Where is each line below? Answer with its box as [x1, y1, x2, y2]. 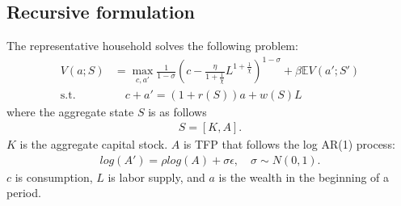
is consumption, [15, 168, 93, 185]
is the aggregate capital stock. [19, 136, 168, 153]
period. [6, 184, 41, 201]
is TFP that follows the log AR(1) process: [183, 136, 395, 153]
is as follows [148, 103, 207, 120]
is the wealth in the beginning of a [218, 168, 390, 185]
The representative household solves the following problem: [6, 37, 298, 54]
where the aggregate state [6, 103, 134, 120]
